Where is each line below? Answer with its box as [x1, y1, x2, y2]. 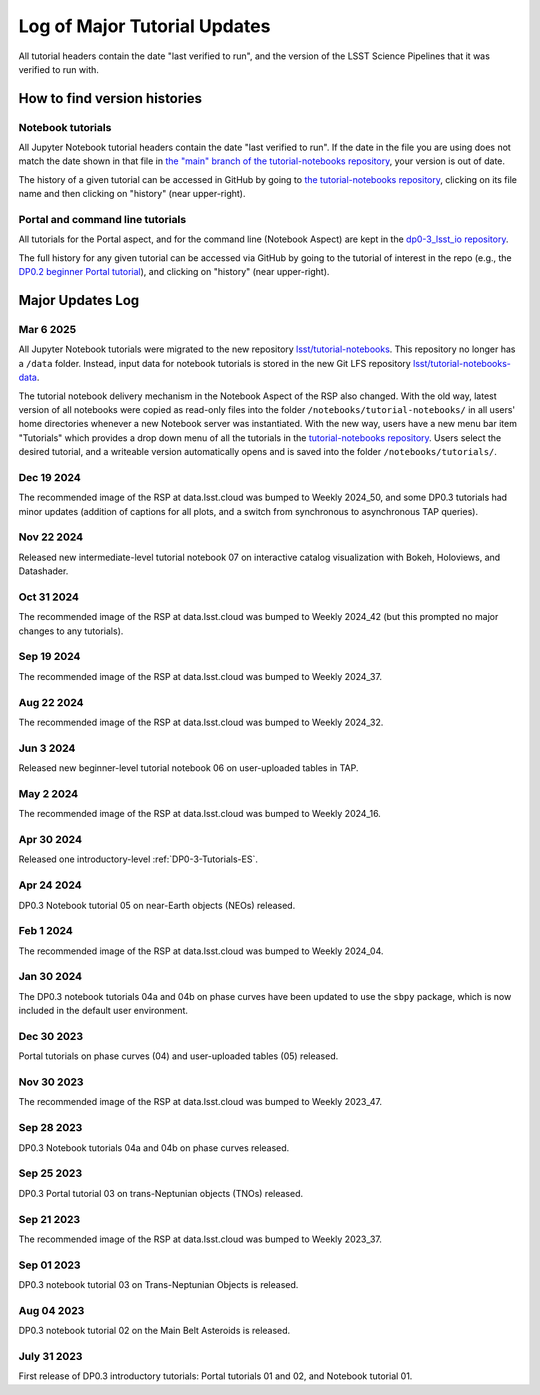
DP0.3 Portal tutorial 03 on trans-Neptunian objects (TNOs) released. [18, 1187, 304, 1199]
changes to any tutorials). [18, 625, 124, 637]
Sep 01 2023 [18, 1258, 81, 1272]
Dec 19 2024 [18, 470, 82, 484]
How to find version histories [18, 90, 203, 107]
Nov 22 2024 [18, 530, 84, 544]
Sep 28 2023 [18, 1121, 83, 1135]
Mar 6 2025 [18, 322, 77, 336]
